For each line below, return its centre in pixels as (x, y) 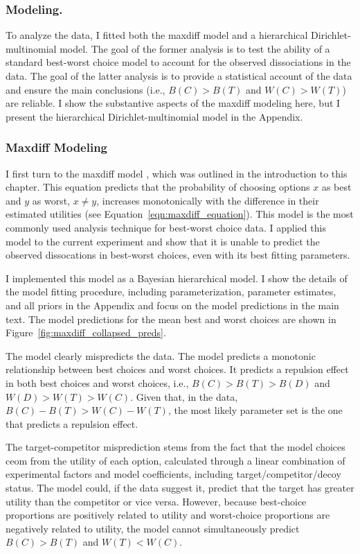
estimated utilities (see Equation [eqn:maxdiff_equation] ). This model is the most (180, 214)
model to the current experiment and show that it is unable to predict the (163, 241)
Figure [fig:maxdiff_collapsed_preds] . (86, 332)
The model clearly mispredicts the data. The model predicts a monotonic (161, 355)
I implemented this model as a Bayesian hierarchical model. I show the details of (177, 278)
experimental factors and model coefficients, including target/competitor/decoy (173, 474)
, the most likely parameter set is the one (255, 410)
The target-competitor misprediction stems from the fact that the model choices (175, 447)
